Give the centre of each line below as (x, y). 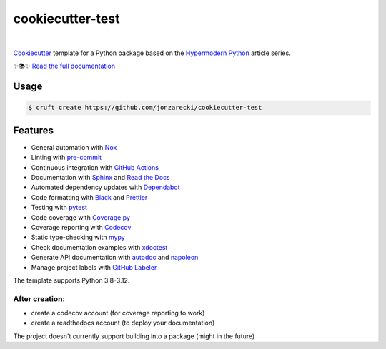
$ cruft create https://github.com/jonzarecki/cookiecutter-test (145, 108)
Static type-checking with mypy (78, 237)
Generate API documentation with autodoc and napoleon (115, 258)
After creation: (39, 298)
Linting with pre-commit (66, 158)
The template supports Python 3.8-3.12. (71, 280)
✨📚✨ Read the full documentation (64, 66)
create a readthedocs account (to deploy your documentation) (123, 323)
